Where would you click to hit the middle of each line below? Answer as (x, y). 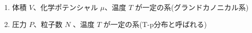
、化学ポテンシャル (65, 7)
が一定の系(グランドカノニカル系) (192, 7)
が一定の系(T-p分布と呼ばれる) (155, 24)
